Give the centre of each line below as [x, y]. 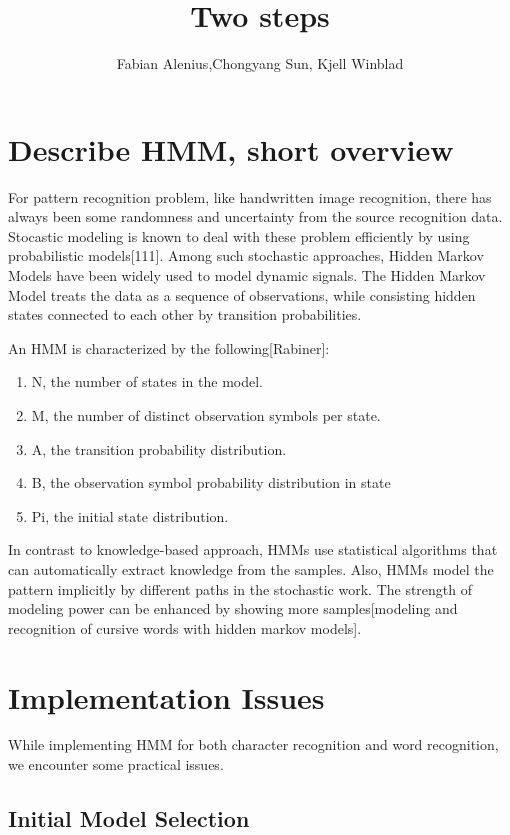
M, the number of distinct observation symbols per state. [206, 415]
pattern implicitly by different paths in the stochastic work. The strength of [240, 588]
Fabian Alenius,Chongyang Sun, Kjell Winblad [260, 63]
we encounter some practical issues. [116, 764]
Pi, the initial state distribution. [130, 515]
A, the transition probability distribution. [159, 448]
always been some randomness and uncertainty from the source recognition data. [255, 216]
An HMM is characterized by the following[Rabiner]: [169, 347]
